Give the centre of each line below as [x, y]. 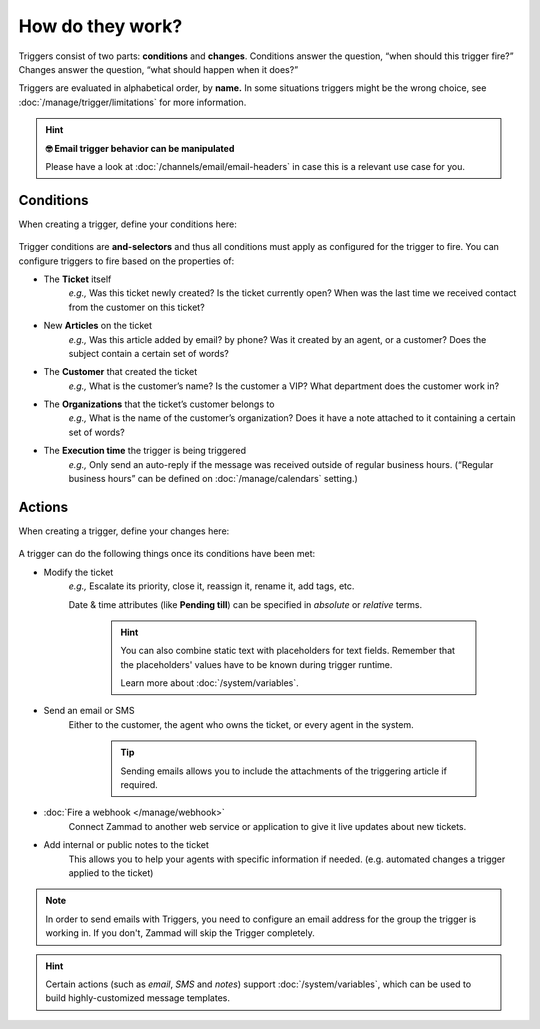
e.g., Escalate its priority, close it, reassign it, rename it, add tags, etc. [211, 586]
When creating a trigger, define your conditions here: [127, 224]
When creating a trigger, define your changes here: [124, 531]
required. [139, 785]
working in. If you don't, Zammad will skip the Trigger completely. [180, 933]
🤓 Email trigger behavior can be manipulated [140, 148]
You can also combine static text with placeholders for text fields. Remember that [287, 651]
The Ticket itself [77, 279]
